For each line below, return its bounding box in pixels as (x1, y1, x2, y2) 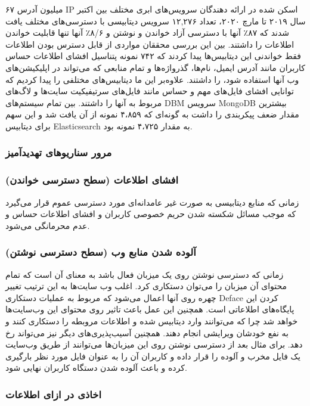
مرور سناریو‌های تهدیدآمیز (5, 145, 112, 160)
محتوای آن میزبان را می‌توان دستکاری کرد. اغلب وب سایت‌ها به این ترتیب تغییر (5, 280, 287, 292)
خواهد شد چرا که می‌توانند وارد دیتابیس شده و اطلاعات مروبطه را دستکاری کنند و (5, 314, 298, 327)
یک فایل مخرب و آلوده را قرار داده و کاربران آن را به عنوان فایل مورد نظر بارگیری (5, 349, 300, 362)
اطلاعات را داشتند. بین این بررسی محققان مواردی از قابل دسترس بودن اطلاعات (5, 38, 294, 50)
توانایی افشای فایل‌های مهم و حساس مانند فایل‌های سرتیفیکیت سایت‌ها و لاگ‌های (5, 85, 294, 97)
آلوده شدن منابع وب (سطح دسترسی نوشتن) (5, 244, 196, 259)
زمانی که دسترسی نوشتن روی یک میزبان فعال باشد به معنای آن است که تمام (5, 268, 284, 280)
